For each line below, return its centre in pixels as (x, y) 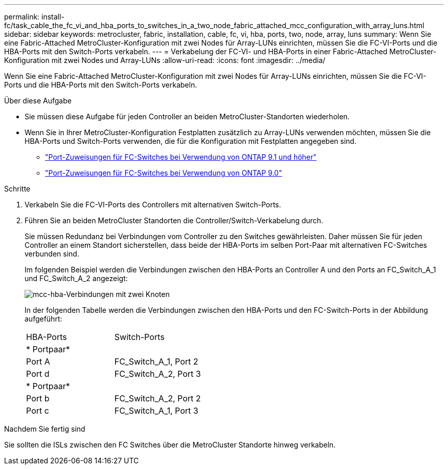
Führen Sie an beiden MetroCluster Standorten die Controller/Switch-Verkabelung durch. (174, 220)
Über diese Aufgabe (38, 101)
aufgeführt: (43, 319)
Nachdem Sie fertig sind (45, 429)
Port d (38, 374)
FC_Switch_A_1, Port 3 (156, 411)
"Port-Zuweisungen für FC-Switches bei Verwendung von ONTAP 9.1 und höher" (181, 157)
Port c (38, 411)
